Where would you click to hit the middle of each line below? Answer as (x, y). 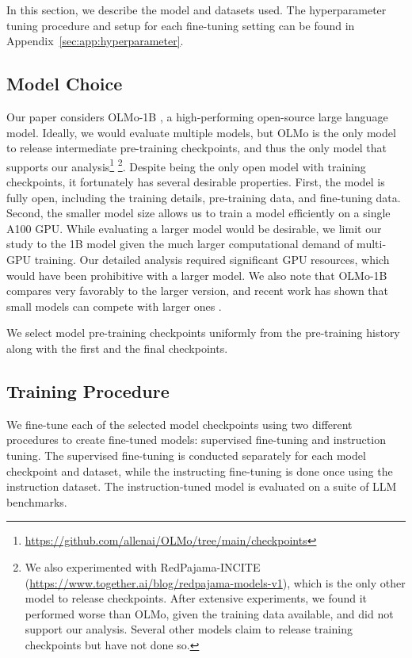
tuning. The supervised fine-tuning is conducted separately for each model (186, 455)
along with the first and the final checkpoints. (117, 348)
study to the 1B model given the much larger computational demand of (180, 244)
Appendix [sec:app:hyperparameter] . (95, 41)
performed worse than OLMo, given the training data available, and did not (209, 613)
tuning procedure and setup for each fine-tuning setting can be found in (181, 25)
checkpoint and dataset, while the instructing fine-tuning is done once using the (200, 471)
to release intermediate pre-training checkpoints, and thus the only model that (196, 148)
